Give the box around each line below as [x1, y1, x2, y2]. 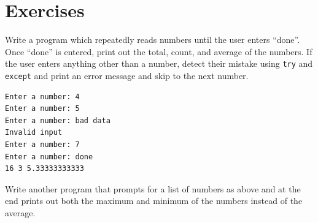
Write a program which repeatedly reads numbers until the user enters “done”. [5, 33, 300, 46]
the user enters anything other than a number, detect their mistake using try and [5, 57, 313, 70]
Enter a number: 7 [5, 140, 80, 149]
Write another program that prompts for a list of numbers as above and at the [5, 182, 301, 195]
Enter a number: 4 [5, 92, 80, 101]
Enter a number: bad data [5, 116, 111, 125]
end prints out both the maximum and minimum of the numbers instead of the [5, 194, 303, 207]
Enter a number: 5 [5, 104, 80, 113]
